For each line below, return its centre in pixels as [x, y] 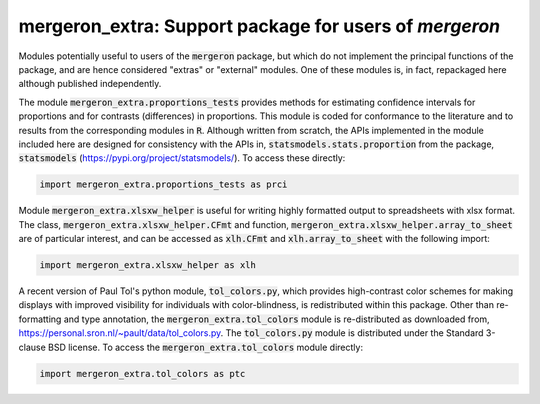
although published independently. [90, 84]
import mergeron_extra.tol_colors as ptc [142, 373]
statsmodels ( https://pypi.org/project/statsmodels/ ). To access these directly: [182, 158]
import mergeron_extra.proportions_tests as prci [163, 184]
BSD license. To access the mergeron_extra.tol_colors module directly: [206, 347]
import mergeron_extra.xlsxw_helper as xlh [148, 265]
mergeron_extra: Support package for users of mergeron [259, 26]
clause [32, 347]
